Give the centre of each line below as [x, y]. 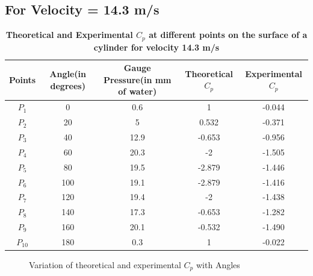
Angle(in [68, 74]
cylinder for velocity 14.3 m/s [156, 47]
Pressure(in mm [137, 79]
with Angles [218, 264]
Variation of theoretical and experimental [105, 264]
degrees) [68, 85]
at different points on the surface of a [228, 35]
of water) [138, 91]
